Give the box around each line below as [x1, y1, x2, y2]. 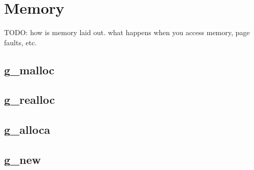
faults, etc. [4, 37, 37, 47]
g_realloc [4, 92, 55, 107]
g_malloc [4, 62, 55, 77]
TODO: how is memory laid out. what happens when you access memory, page [4, 27, 250, 38]
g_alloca [4, 122, 50, 137]
